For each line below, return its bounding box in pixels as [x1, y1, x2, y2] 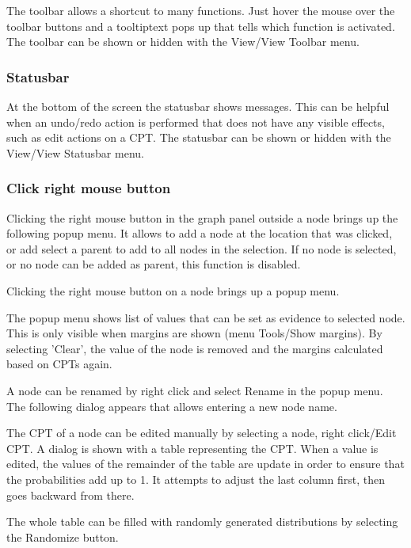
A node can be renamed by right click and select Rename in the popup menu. [6, 382, 383, 398]
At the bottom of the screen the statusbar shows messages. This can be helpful [6, 98, 390, 114]
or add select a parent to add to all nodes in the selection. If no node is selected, [6, 240, 397, 257]
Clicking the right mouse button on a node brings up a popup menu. [6, 282, 340, 299]
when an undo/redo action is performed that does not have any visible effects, [6, 113, 385, 130]
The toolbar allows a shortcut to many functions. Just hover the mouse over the [6, 2, 395, 18]
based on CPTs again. [6, 356, 112, 372]
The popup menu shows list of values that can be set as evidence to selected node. [6, 309, 405, 325]
